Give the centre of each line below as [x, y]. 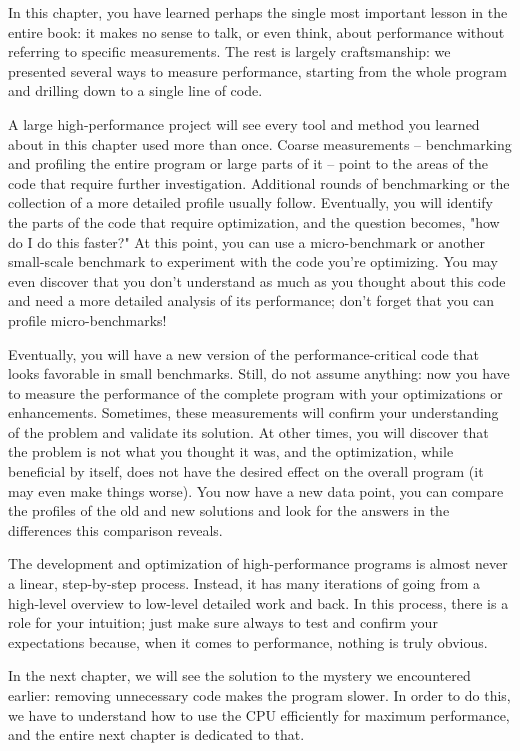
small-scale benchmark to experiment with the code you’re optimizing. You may [253, 261]
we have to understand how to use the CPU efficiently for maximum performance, [259, 714]
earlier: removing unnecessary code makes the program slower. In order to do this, [259, 695]
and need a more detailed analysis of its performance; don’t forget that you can [251, 300]
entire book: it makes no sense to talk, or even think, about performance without [256, 31]
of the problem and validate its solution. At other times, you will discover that [248, 431]
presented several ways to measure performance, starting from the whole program [257, 70]
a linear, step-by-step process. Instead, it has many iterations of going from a [244, 583]
